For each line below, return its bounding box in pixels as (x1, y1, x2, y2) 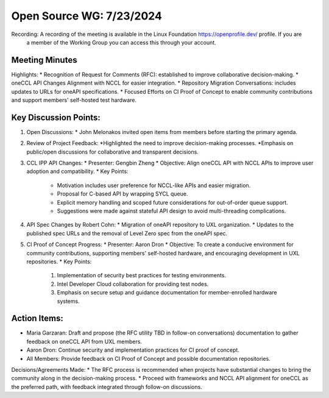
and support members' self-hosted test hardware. (11, 96, 137, 104)
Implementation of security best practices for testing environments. (57, 272, 227, 279)
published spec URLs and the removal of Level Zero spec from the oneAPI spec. (26, 229, 228, 237)
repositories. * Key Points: (26, 258, 92, 265)
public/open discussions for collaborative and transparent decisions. (26, 148, 199, 155)
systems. (57, 297, 80, 305)
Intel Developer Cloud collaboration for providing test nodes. (57, 280, 209, 288)
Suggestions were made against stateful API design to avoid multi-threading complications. (57, 207, 286, 215)
